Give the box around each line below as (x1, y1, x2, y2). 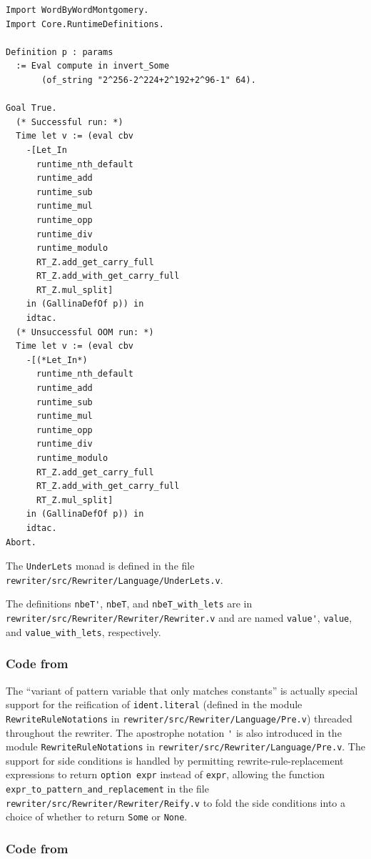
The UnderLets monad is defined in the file (6, 558, 195, 573)
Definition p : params (6, 46, 113, 57)
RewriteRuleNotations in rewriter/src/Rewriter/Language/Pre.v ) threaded (6, 710, 352, 725)
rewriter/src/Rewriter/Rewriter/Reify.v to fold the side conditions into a (6, 795, 345, 810)
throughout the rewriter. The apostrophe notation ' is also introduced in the (6, 725, 342, 740)
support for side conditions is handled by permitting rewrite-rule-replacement (6, 753, 344, 768)
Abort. (6, 537, 36, 547)
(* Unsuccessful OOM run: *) (16, 327, 154, 337)
